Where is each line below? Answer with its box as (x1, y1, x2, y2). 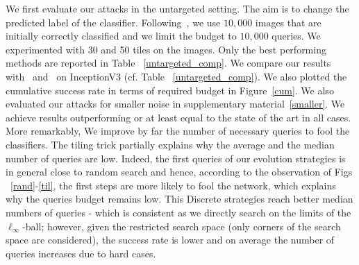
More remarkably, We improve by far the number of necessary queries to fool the (6, 123, 350, 138)
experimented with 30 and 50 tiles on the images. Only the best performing (6, 42, 326, 56)
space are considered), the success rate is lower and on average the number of (6, 232, 335, 247)
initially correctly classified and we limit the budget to (6, 28, 237, 43)
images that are (255, 15, 322, 29)
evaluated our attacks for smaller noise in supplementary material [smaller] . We (6, 96, 345, 111)
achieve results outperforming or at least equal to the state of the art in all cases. (6, 110, 351, 124)
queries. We (272, 28, 321, 43)
